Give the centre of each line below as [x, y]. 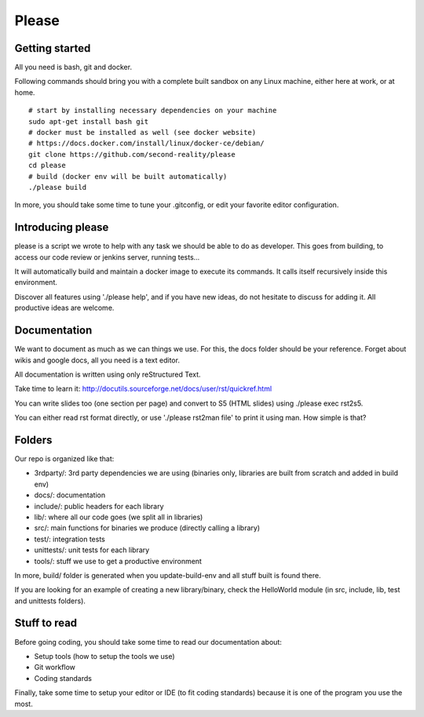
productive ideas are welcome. [64, 308]
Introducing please [62, 227]
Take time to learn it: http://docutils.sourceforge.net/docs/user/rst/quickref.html [143, 389]
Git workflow [55, 668]
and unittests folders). [50, 601]
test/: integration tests [69, 539]
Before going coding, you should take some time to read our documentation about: [148, 642]
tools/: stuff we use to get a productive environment [118, 561]
